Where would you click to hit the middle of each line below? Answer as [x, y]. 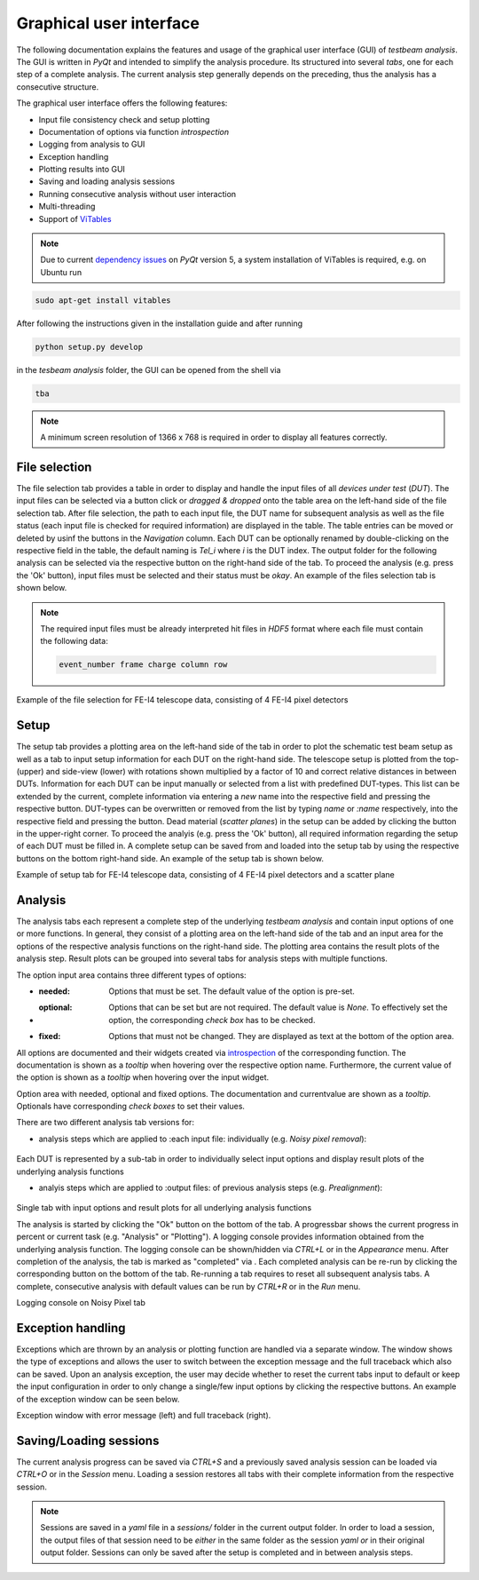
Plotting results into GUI [82, 170]
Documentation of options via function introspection [134, 131]
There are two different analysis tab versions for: [106, 1123]
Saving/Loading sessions [88, 1440]
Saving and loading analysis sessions [107, 181]
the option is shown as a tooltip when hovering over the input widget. [143, 1077]
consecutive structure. [58, 87]
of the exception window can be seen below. [98, 1399]
